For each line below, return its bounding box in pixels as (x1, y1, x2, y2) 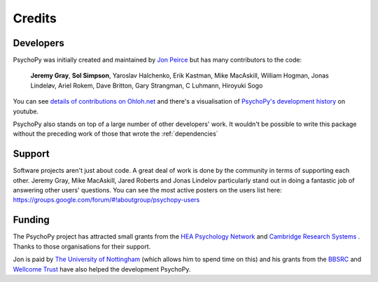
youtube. (13, 107, 38, 115)
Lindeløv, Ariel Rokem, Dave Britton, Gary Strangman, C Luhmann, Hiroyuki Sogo (30, 81, 263, 90)
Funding (13, 214, 50, 226)
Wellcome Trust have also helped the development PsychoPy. (13, 265, 191, 273)
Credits (13, 10, 57, 26)
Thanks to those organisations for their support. (13, 242, 151, 251)
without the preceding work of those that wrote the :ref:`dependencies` (13, 129, 218, 138)
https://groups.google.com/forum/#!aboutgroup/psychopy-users (13, 196, 200, 204)
